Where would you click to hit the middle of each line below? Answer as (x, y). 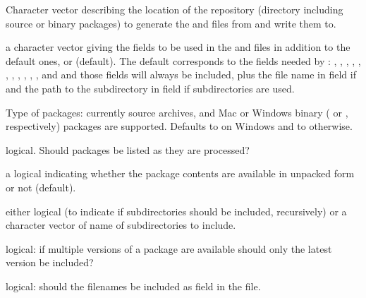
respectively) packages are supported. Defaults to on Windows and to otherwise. (179, 126)
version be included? (50, 262)
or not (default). (41, 187)
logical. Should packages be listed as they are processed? (128, 149)
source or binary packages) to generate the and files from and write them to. (171, 23)
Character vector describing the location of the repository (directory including (175, 9)
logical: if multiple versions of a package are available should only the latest (169, 248)
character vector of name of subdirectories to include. (121, 225)
